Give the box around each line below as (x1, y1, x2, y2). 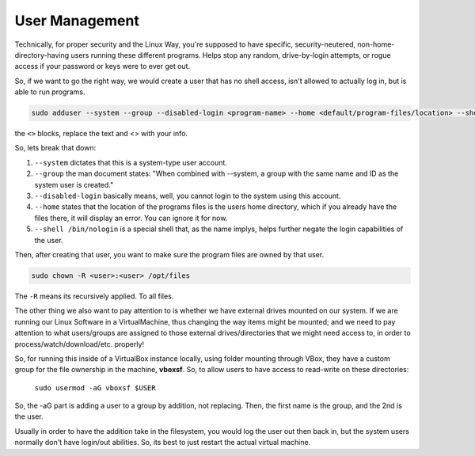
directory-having (14, 50, 70, 59)
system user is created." (34, 180, 114, 189)
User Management (14, 12, 140, 29)
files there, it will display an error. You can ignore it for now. (34, 213, 228, 222)
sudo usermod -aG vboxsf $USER (34, 383, 156, 392)
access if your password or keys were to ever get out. (14, 62, 190, 71)
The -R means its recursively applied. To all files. (14, 291, 174, 301)
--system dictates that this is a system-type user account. (34, 158, 227, 167)
